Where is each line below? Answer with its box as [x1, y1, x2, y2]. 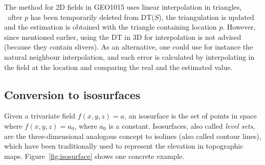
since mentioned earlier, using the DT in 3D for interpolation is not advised [4, 31, 241, 42]
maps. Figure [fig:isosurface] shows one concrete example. [4, 150, 185, 161]
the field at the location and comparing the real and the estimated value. [4, 61, 233, 72]
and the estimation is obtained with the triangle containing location [4, 21, 217, 32]
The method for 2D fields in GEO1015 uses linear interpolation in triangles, [4, 2, 242, 12]
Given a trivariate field [4, 110, 76, 121]
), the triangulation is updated [159, 11, 254, 22]
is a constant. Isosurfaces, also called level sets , [108, 120, 255, 131]
